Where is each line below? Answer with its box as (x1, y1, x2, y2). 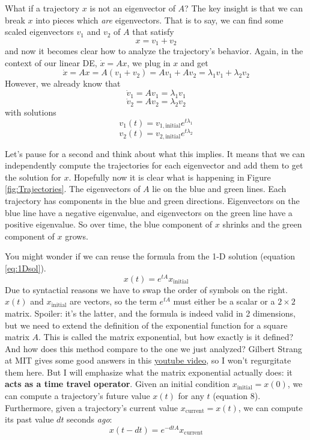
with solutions (5, 106, 56, 119)
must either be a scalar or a (173, 295, 275, 308)
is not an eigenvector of (90, 2, 175, 14)
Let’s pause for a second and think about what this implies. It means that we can (5, 147, 305, 160)
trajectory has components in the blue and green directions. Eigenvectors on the (5, 194, 300, 207)
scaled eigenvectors (5, 25, 74, 38)
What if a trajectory (5, 2, 80, 14)
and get (180, 56, 208, 69)
